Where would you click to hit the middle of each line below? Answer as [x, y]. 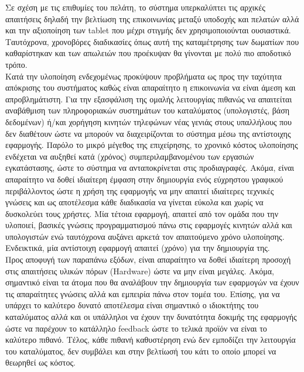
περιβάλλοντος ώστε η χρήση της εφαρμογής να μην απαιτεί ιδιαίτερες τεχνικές [140, 190]
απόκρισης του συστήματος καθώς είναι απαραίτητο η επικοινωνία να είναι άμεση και [151, 87]
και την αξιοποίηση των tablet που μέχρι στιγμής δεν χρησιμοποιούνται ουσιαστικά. [148, 30]
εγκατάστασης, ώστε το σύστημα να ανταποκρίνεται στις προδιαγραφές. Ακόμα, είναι [150, 168]
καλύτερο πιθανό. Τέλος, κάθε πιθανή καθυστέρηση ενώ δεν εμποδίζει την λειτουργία [151, 340]
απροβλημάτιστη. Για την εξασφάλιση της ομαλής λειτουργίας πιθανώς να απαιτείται [149, 99]
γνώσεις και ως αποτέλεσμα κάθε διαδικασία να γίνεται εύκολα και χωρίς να [134, 202]
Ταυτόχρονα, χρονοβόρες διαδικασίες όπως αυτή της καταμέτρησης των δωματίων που [152, 41]
